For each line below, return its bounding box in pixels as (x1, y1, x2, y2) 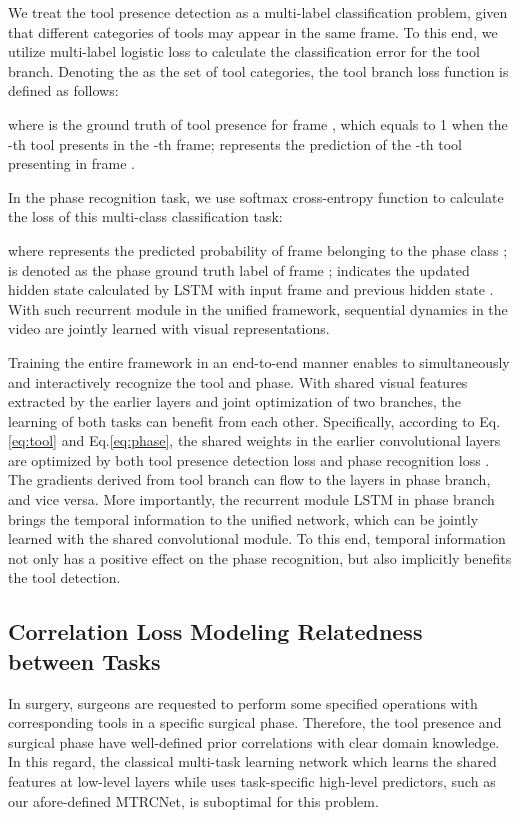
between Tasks (8, 645, 161, 676)
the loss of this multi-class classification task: (8, 206, 283, 227)
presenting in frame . (8, 153, 135, 174)
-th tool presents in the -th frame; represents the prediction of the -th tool (8, 133, 462, 154)
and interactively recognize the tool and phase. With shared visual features (8, 371, 468, 392)
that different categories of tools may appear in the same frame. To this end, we (8, 21, 498, 42)
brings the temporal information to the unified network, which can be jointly (8, 508, 479, 529)
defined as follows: (8, 80, 119, 101)
